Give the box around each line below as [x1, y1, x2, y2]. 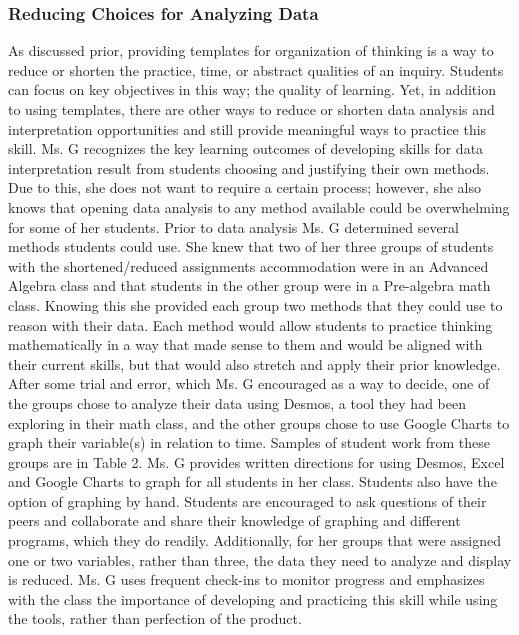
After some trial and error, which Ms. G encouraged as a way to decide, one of [8, 373, 490, 394]
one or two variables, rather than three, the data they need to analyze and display [8, 549, 512, 570]
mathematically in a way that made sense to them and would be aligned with [8, 334, 483, 355]
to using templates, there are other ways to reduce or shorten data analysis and [8, 99, 495, 119]
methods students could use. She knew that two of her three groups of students [8, 236, 494, 257]
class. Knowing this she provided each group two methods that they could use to [8, 294, 503, 315]
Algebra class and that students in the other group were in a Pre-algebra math [8, 275, 491, 296]
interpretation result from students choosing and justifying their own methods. [8, 157, 490, 178]
